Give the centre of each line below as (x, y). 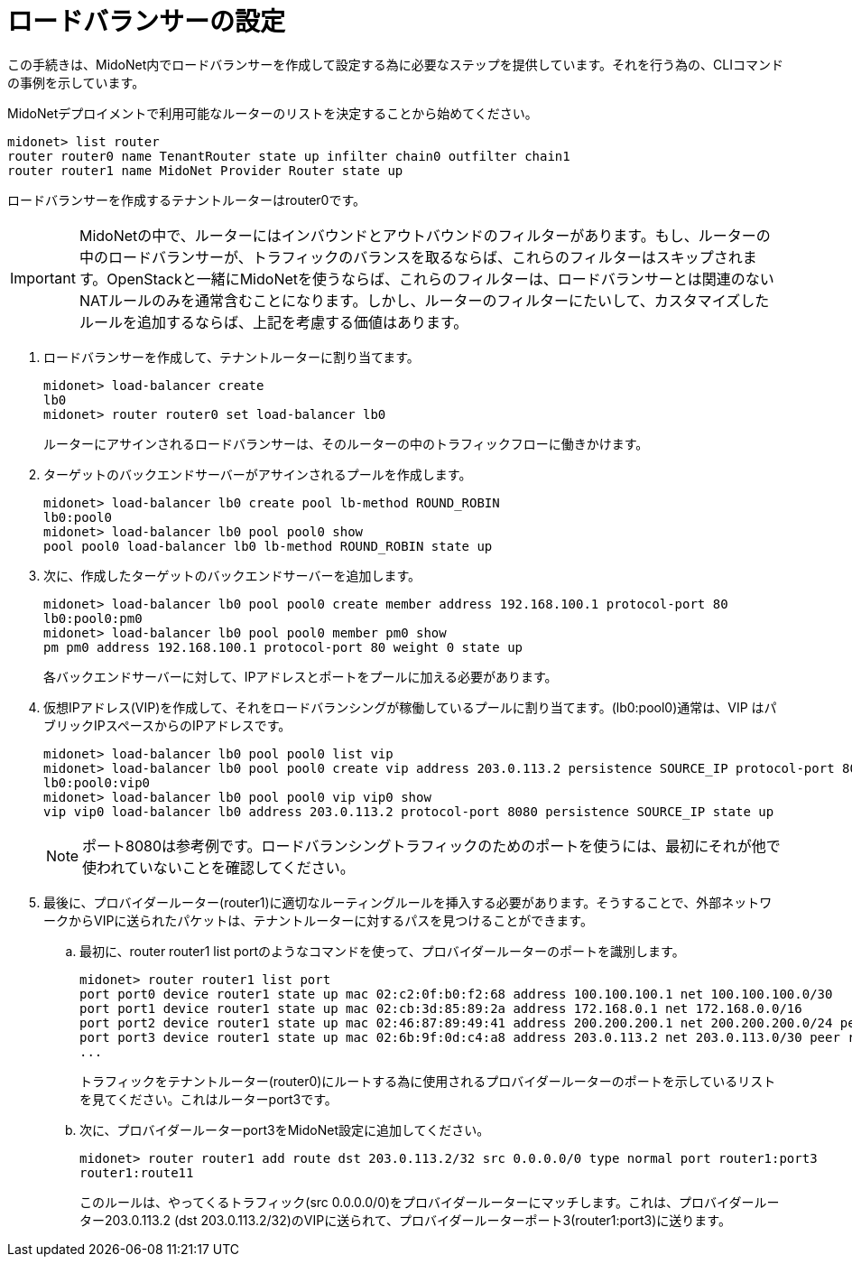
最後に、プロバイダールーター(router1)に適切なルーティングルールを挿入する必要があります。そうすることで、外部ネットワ (408, 902)
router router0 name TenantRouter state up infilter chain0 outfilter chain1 (289, 156)
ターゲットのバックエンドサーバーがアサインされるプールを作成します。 (258, 474)
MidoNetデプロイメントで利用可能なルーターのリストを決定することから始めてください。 (273, 113)
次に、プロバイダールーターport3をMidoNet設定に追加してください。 (285, 1129)
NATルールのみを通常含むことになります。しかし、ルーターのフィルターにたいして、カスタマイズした (424, 300)
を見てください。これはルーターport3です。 (208, 1099)
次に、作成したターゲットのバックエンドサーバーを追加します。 (232, 575)
